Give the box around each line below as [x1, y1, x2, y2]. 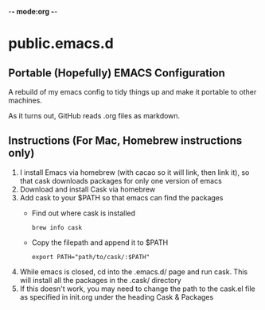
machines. [8, 95, 42, 105]
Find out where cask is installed [31, 208, 136, 218]
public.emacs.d [8, 35, 114, 52]
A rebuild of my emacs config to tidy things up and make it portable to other [8, 87, 257, 96]
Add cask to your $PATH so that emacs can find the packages [19, 192, 224, 202]
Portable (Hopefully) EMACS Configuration [8, 66, 225, 79]
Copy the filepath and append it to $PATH [31, 238, 169, 247]
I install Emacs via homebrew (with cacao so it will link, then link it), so [19, 167, 250, 177]
